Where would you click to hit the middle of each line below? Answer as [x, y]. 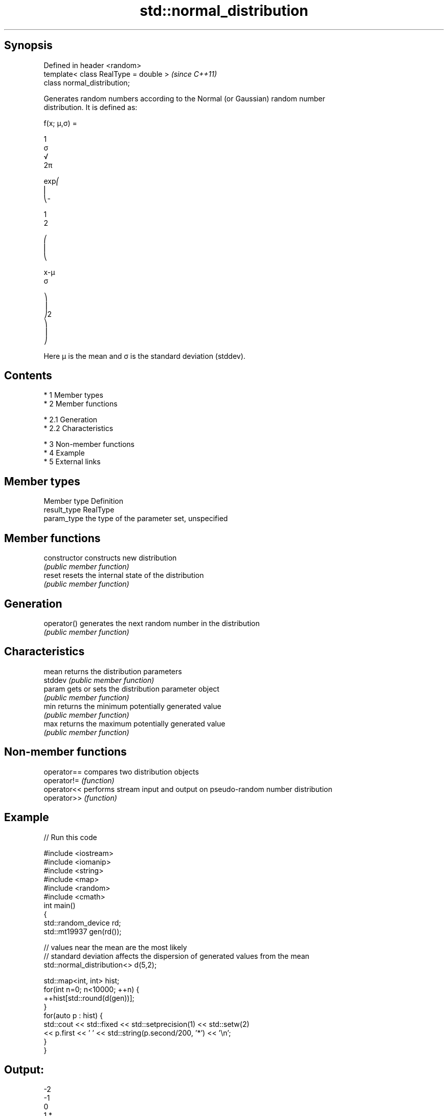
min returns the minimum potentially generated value [132, 706]
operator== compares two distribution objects [121, 771]
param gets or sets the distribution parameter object [131, 689]
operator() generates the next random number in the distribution [152, 623]
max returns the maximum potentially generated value [135, 723]
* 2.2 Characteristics [79, 428]
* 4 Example [64, 453]
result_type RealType [79, 510]
